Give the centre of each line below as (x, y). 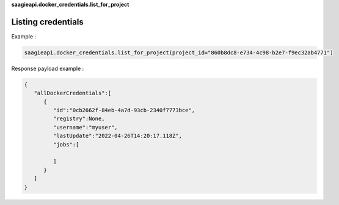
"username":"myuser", (86, 127)
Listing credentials (47, 22)
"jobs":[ (66, 144)
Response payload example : (48, 68)
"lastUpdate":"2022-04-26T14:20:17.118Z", (118, 136)
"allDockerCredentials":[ (73, 93)
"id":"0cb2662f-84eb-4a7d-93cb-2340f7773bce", (124, 110)
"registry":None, (79, 119)
